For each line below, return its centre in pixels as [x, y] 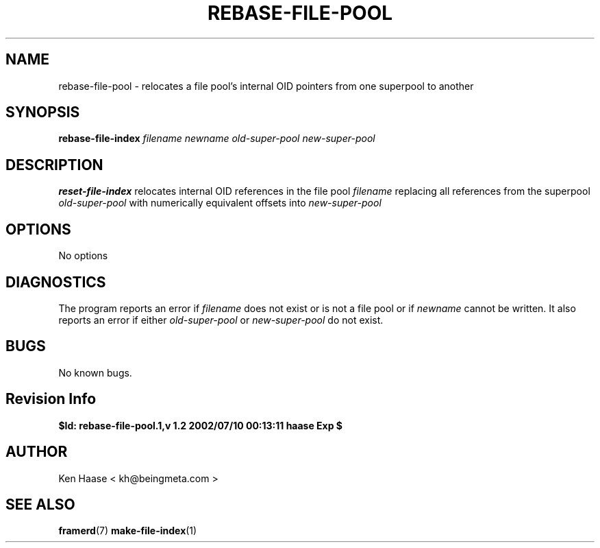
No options [83, 256]
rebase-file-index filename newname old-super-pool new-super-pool [217, 139]
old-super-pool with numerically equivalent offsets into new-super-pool [220, 203]
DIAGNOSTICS [56, 282]
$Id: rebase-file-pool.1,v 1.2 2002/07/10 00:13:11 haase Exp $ [201, 425]
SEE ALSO [40, 504]
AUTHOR [37, 452]
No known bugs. [95, 372]
